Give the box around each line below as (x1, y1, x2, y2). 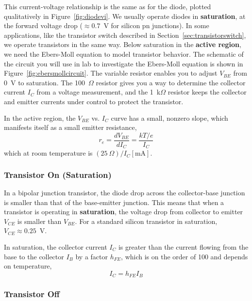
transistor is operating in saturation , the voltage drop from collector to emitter (4, 206, 243, 217)
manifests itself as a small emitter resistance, (4, 122, 137, 132)
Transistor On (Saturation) (4, 168, 112, 180)
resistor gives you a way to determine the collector (96, 77, 246, 87)
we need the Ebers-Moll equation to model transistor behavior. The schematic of (4, 48, 244, 59)
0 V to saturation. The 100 (4, 77, 85, 87)
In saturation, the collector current (4, 242, 107, 252)
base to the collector (4, 251, 64, 261)
